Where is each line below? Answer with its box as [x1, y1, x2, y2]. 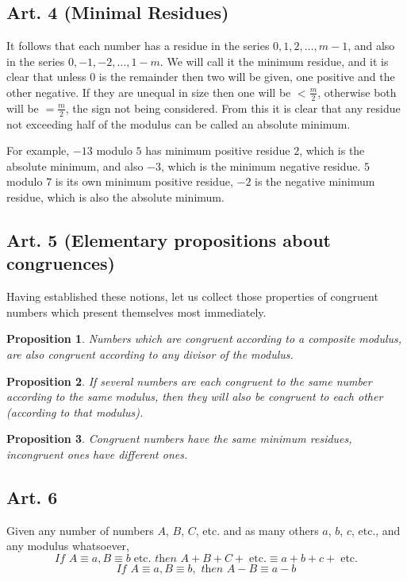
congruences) [6, 251, 115, 275]
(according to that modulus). [6, 403, 144, 420]
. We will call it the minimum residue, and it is [159, 52, 389, 69]
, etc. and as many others [195, 521, 319, 538]
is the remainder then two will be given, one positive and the [98, 68, 395, 85]
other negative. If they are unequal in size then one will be [6, 83, 291, 100]
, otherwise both [317, 83, 397, 100]
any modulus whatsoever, [6, 537, 129, 554]
